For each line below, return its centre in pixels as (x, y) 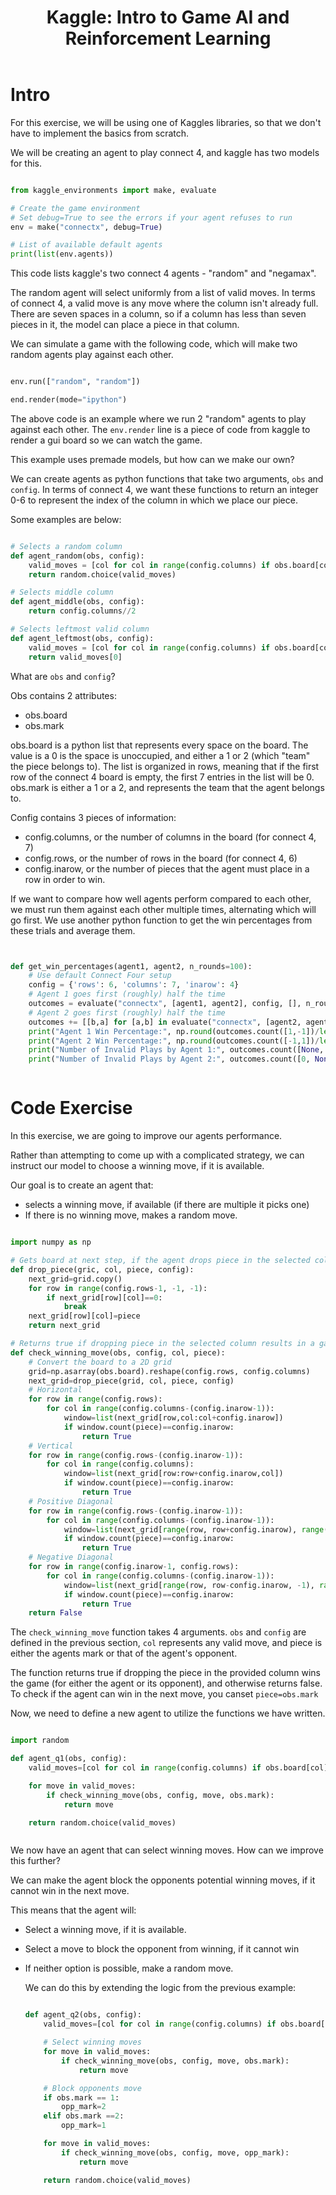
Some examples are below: (66, 519)
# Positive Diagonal (71, 1501)
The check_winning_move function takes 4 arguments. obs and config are (158, 1632)
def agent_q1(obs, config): (69, 1759)
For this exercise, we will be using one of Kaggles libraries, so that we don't (166, 122)
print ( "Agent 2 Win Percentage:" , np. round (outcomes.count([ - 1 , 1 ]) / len (180, 1041)
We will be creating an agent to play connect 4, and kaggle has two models (165, 152)
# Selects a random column (66, 546)
